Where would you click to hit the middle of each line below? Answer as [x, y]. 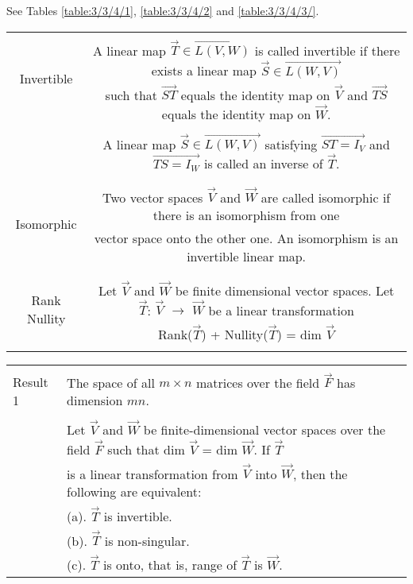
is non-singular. [147, 540]
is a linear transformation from [152, 474]
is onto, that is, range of [170, 564]
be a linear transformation [281, 310]
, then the [320, 474]
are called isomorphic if [326, 197]
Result [31, 381]
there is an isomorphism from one [246, 215]
